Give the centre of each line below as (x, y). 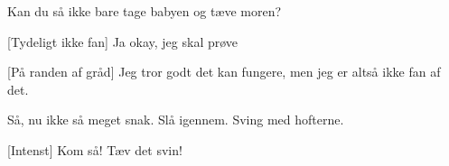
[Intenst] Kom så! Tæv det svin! (95, 149)
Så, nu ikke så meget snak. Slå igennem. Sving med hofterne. (176, 120)
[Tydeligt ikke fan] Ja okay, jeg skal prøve (123, 41)
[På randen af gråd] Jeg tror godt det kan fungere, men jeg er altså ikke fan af (224, 72)
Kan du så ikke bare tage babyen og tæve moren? (145, 11)
